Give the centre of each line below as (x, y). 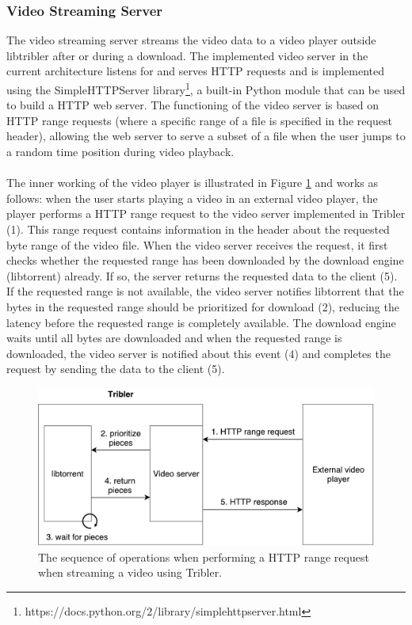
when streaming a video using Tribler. (130, 572)
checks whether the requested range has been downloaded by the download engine (205, 260)
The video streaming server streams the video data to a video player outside (191, 40)
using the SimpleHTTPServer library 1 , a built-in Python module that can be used (206, 88)
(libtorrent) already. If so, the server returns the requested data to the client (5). (202, 275)
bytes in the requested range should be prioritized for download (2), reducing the (203, 306)
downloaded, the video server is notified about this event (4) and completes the (198, 353)
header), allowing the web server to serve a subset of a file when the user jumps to (206, 136)
